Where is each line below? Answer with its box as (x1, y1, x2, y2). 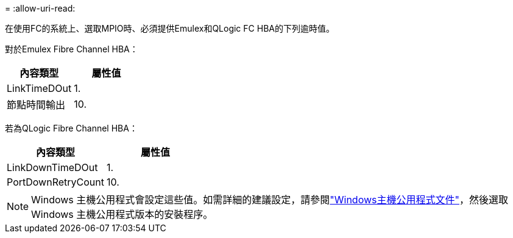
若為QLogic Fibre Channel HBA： (5, 123, 138, 133)
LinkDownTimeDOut (7, 161, 98, 173)
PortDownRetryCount (7, 176, 104, 188)
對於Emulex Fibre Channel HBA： (5, 44, 138, 54)
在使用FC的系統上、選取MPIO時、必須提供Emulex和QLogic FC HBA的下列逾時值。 (5, 23, 334, 33)
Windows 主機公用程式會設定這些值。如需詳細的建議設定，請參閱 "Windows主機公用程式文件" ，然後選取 (31, 194, 508, 206)
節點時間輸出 (7, 99, 66, 111)
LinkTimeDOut (7, 82, 72, 94)
